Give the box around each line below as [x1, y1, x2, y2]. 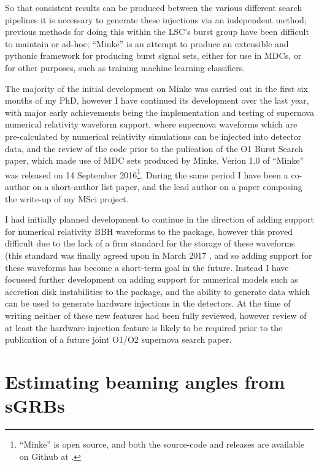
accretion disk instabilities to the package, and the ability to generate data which [5, 285, 310, 297]
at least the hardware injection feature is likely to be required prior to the [5, 321, 283, 334]
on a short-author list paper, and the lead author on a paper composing [33, 180, 302, 193]
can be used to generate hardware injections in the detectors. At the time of [5, 297, 291, 310]
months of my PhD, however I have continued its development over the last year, [5, 94, 309, 107]
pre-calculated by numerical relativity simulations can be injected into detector [5, 129, 302, 142]
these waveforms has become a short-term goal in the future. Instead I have [5, 261, 289, 273]
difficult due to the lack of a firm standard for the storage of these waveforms [5, 237, 295, 250]
